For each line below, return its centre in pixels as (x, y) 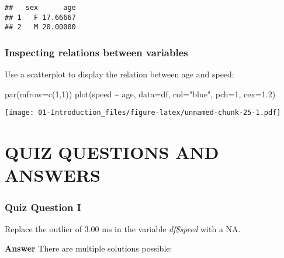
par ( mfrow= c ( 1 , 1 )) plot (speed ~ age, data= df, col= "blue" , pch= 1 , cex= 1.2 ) (140, 94)
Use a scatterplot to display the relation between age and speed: (120, 74)
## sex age (40, 8)
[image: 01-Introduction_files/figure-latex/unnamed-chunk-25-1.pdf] (143, 113)
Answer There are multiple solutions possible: (89, 248)
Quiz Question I (43, 207)
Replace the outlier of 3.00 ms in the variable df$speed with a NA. (123, 228)
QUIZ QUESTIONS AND (112, 152)
